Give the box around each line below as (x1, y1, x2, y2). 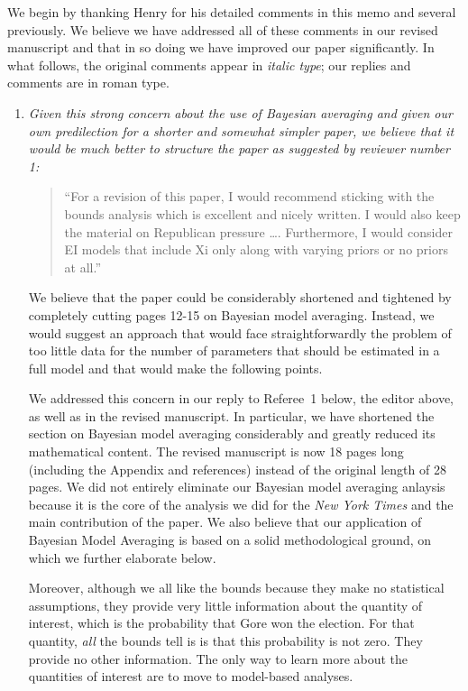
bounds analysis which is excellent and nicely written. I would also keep (64, 204, 461, 223)
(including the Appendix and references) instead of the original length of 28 (28, 459, 446, 478)
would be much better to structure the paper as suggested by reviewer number (28, 139, 450, 158)
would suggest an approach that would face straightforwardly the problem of (28, 323, 452, 342)
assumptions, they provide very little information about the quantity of (28, 595, 423, 614)
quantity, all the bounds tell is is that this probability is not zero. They (28, 631, 423, 650)
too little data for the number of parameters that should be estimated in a (28, 341, 440, 360)
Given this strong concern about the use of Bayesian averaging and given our (28, 103, 453, 122)
